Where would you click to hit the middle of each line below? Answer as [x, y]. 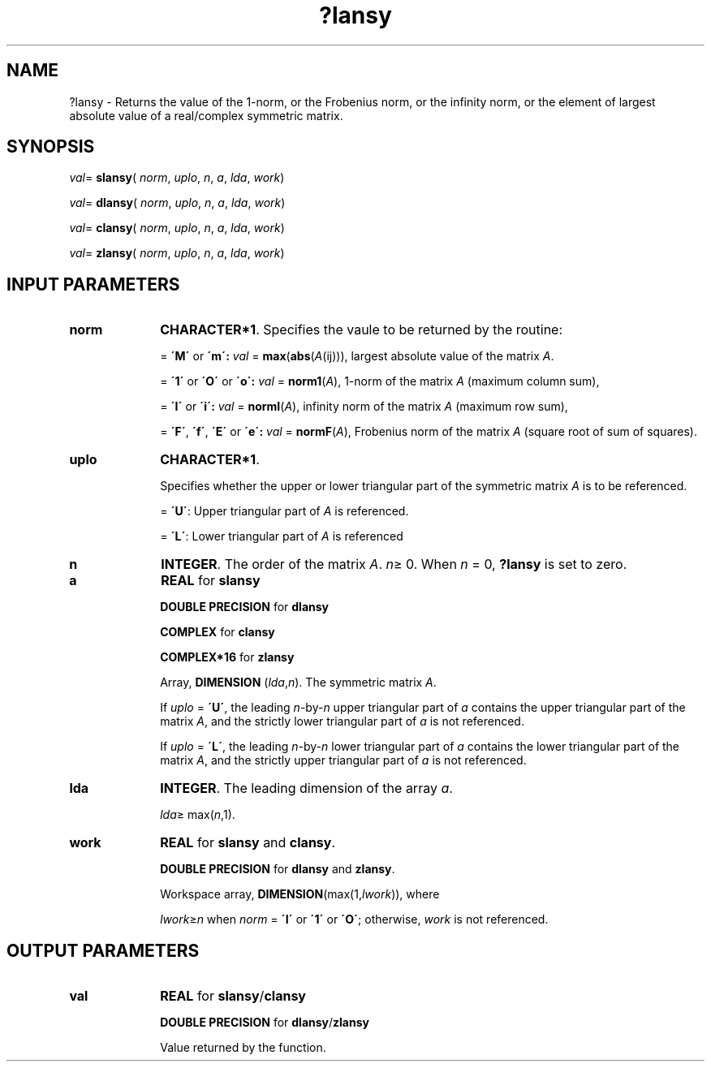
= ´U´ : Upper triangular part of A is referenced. [284, 511]
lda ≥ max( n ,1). [198, 815]
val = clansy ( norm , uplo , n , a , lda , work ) [177, 228]
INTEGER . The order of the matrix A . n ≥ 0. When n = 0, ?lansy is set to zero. [394, 564]
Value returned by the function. [243, 1048]
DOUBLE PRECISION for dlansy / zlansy [265, 1023]
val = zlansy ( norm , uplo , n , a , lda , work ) [177, 253]
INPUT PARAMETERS [93, 284]
